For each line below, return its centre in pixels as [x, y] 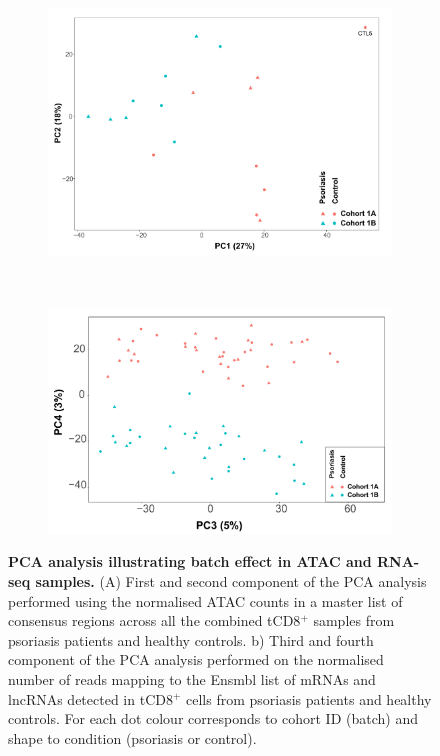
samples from [354, 620]
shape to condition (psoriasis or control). [132, 737]
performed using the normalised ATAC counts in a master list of [205, 600]
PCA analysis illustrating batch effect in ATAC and [190, 561]
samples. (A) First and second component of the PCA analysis [231, 580]
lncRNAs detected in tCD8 [90, 698]
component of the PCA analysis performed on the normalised [196, 659]
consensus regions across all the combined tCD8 [154, 620]
